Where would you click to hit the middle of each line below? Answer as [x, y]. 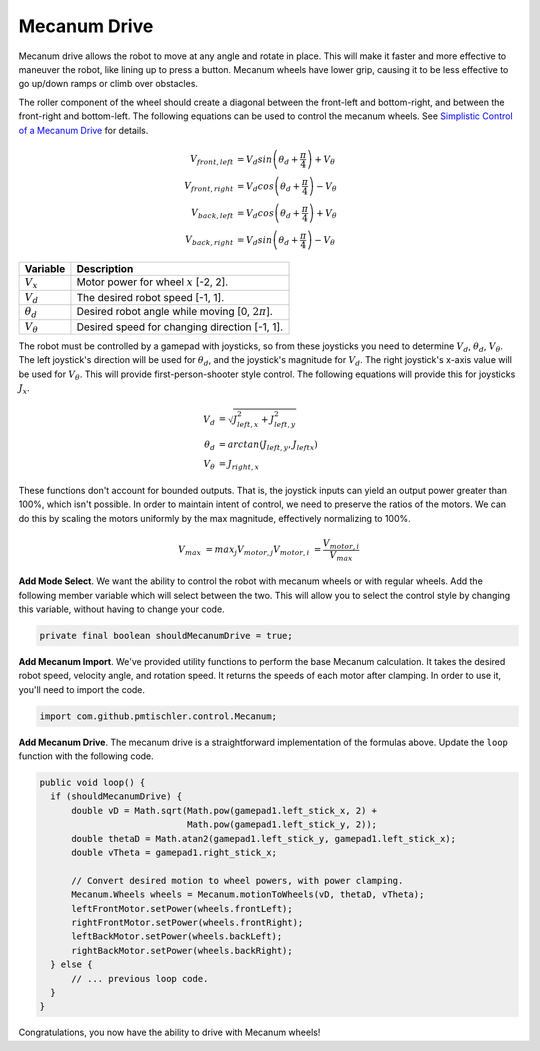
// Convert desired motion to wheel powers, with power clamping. [237, 880]
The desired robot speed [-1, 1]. [150, 298]
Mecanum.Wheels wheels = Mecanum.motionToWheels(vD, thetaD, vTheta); [248, 894]
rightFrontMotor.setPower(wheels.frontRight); [187, 922]
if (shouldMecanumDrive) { [116, 796]
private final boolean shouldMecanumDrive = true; [166, 635]
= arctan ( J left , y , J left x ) [268, 445]
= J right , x [239, 465]
